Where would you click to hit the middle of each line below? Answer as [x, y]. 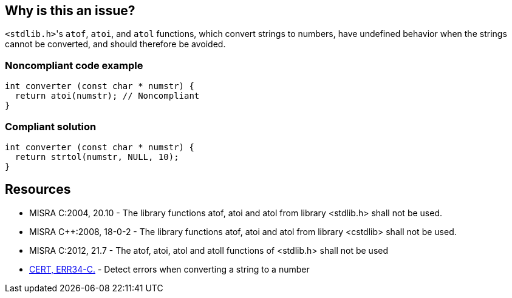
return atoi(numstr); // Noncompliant [107, 96]
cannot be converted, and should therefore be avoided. [115, 44]
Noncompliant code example [74, 65]
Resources [38, 190]
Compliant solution [51, 126]
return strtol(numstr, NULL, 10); [97, 157]
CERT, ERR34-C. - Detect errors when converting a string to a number [169, 269]
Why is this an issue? [70, 11]
